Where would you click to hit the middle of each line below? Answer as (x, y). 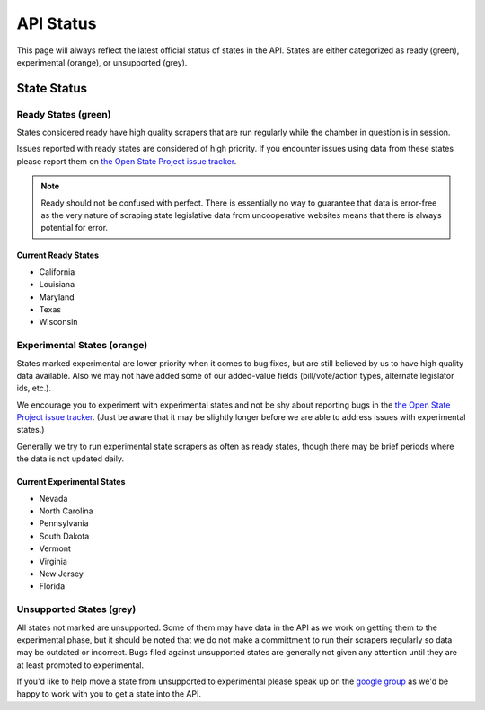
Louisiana (57, 285)
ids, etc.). (34, 388)
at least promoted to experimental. (80, 665)
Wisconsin (58, 322)
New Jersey (62, 574)
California (57, 272)
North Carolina (66, 511)
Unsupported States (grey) (76, 609)
